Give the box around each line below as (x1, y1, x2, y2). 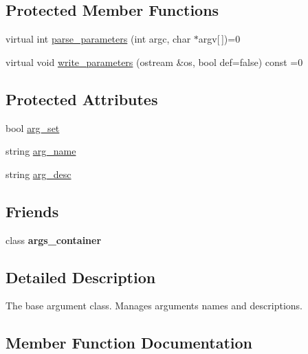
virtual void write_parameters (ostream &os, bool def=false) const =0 (5, 54, 303, 69)
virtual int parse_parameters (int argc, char (5, 32, 191, 46)
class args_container (5, 232, 102, 247)
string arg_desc (5, 166, 71, 181)
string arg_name (5, 144, 76, 158)
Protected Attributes (5, 88, 158, 109)
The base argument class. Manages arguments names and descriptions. (5, 298, 302, 313)
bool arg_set (5, 120, 60, 135)
